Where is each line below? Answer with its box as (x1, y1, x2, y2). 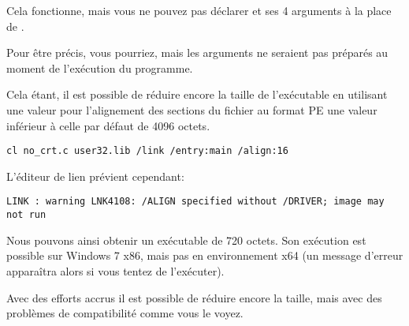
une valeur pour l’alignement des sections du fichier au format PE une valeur (6, 101, 377, 118)
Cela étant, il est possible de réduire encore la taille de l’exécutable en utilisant (6, 86, 388, 103)
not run (6, 209, 46, 221)
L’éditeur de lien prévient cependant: (6, 167, 184, 184)
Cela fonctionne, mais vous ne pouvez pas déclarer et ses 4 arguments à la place (6, 2, 392, 18)
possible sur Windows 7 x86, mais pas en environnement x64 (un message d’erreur (6, 247, 403, 264)
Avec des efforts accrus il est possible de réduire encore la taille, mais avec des (6, 289, 382, 305)
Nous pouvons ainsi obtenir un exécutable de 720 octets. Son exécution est (6, 231, 366, 248)
